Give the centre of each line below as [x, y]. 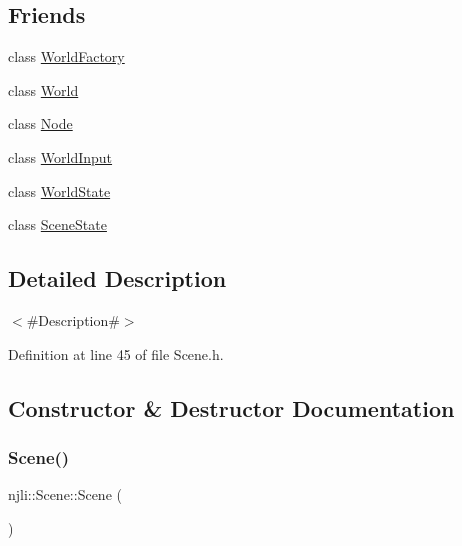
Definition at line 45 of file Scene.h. [116, 353]
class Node [40, 123]
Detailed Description [117, 278]
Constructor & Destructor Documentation [231, 407]
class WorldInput [60, 156]
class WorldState [59, 190]
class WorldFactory [66, 56]
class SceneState [57, 224]
